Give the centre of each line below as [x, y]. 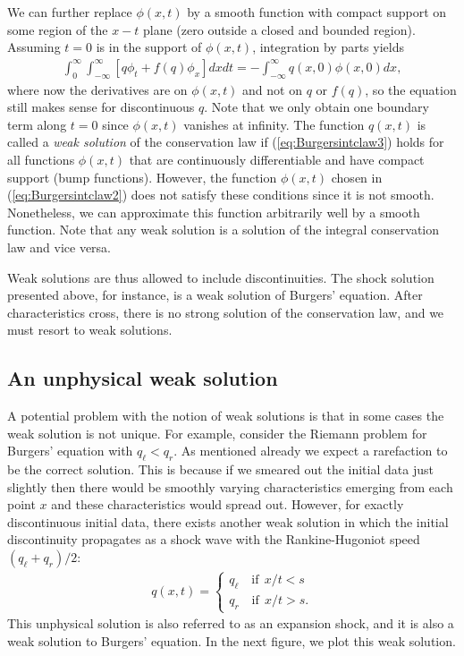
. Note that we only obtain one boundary [316, 107]
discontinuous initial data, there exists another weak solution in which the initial [228, 521]
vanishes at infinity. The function [274, 124]
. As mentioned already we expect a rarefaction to [311, 451]
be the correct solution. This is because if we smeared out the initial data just [220, 469]
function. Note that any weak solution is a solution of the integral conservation [224, 230]
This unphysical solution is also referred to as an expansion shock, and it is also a [231, 623]
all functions [41, 159]
